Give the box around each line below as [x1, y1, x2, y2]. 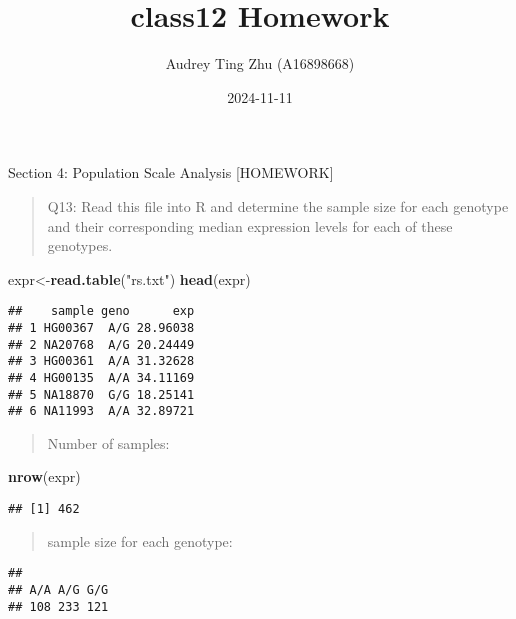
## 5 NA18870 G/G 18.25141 [8, 387, 195, 402]
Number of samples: [47, 432, 170, 453]
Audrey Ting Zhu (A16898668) [165, 53, 355, 74]
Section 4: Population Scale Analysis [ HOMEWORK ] [8, 162, 334, 183]
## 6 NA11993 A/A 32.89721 [8, 404, 195, 419]
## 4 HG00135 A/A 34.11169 [8, 370, 195, 385]
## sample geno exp [8, 304, 195, 319]
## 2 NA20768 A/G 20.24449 [8, 337, 195, 352]
